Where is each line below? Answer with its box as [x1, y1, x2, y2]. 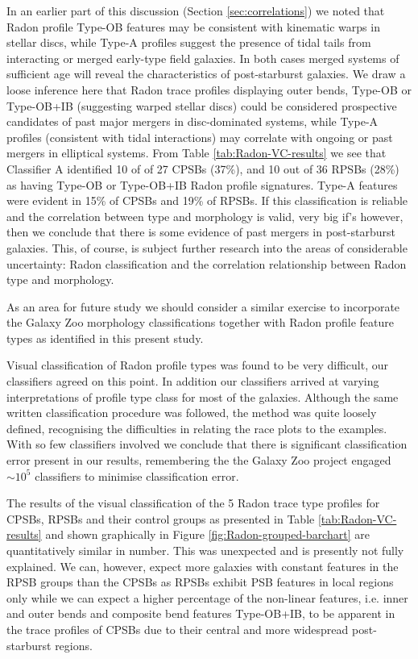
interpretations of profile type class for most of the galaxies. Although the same [6, 388, 399, 405]
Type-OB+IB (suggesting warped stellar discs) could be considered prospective [6, 97, 397, 114]
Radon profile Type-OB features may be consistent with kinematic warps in [6, 18, 380, 35]
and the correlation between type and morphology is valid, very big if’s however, [6, 207, 404, 224]
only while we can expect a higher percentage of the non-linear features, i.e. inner [6, 589, 408, 606]
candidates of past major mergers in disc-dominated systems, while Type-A [6, 113, 379, 130]
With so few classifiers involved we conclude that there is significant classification [6, 436, 408, 453]
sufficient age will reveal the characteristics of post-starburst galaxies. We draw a [6, 65, 406, 82]
